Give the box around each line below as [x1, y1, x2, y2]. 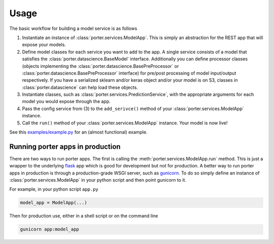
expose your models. [22, 42, 66, 48]
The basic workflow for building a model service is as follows [9, 25, 138, 31]
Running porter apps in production [9, 142, 121, 151]
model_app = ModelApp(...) [20, 200, 87, 205]
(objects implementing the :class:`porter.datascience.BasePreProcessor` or [22, 63, 179, 69]
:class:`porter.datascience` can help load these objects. [22, 84, 138, 90]
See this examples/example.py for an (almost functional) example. [9, 129, 148, 135]
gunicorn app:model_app [20, 226, 80, 232]
